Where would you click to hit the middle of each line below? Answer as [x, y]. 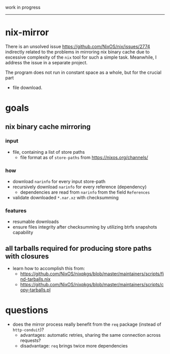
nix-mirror [27, 33]
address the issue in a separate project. [46, 62]
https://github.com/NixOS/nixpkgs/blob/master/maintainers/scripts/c [92, 285]
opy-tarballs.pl [35, 290]
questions [27, 310]
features [16, 211]
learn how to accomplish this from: [49, 269]
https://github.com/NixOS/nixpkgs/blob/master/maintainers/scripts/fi [92, 274]
